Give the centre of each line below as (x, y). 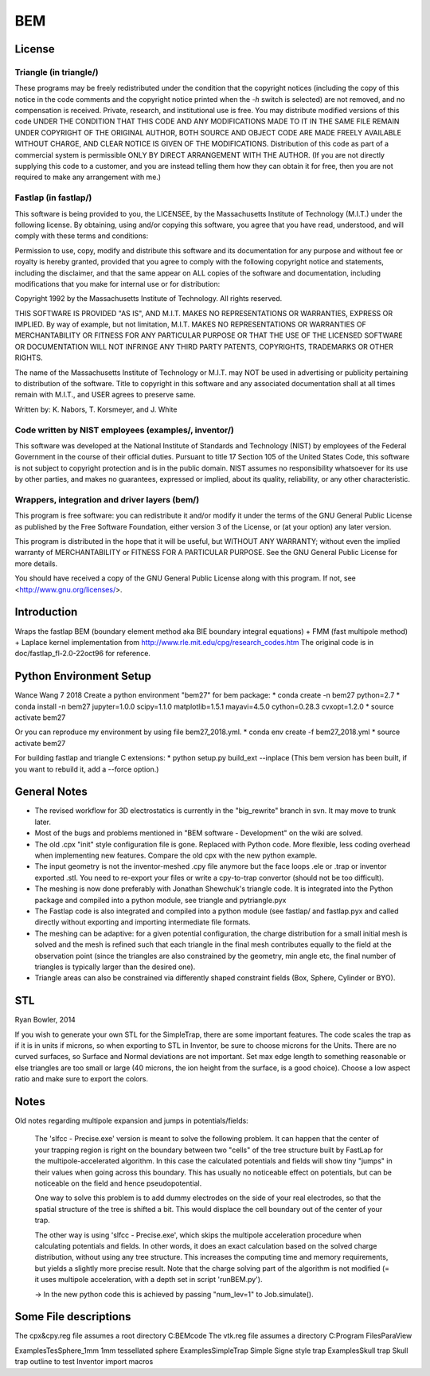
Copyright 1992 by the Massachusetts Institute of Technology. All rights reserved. (149, 299)
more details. (36, 563)
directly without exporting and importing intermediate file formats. (143, 922)
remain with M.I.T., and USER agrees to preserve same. (105, 395)
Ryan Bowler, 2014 (45, 1020)
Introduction (46, 612)
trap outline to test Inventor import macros (84, 1362)
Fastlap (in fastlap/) (53, 197)
